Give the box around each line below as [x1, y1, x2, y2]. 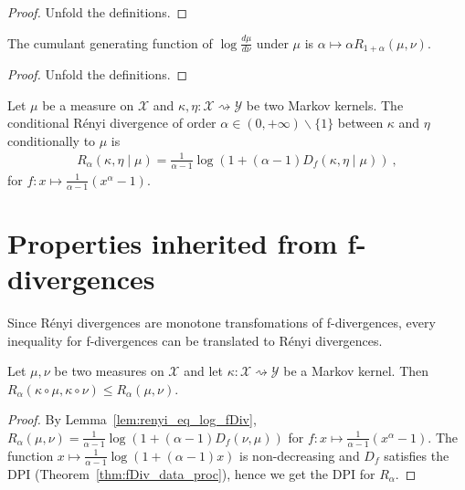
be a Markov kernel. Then [283, 361, 429, 381]
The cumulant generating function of [7, 33, 213, 52]
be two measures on [54, 361, 164, 381]
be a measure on [42, 95, 134, 114]
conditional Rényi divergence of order [7, 113, 217, 132]
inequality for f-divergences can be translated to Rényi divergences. [7, 330, 383, 349]
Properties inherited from [7, 224, 338, 261]
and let [184, 361, 223, 381]
